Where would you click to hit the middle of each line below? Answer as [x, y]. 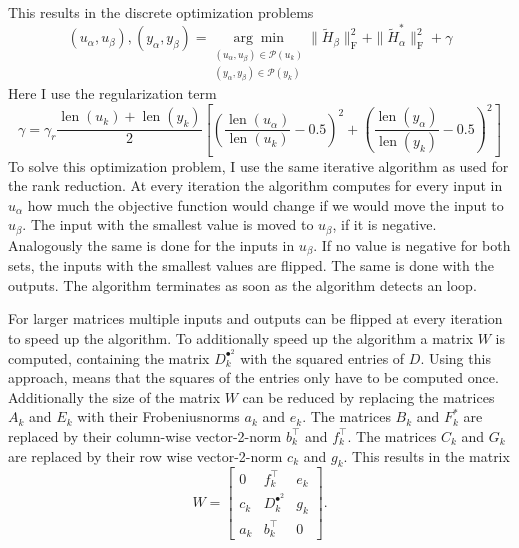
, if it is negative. [384, 224]
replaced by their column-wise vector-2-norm [145, 435]
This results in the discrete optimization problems [161, 12]
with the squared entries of [322, 357]
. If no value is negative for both [412, 244]
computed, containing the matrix [109, 357]
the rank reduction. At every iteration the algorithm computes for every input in [255, 185]
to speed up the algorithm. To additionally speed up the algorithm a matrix [241, 337]
